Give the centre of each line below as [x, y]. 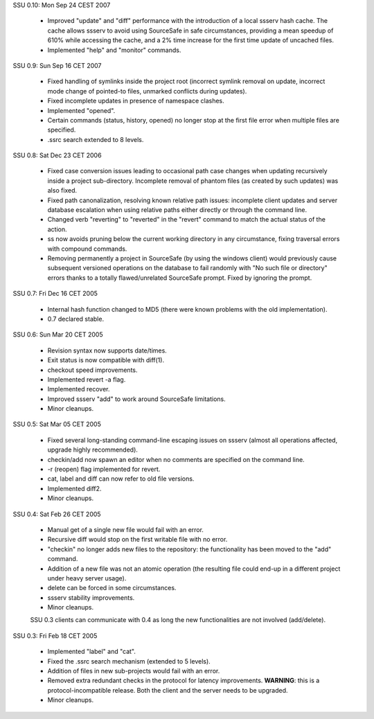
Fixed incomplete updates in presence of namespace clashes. [136, 101]
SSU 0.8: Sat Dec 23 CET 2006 [57, 155]
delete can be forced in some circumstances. [112, 588]
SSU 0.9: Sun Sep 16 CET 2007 [57, 65]
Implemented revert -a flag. [87, 379]
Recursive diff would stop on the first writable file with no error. [137, 540]
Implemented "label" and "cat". [92, 652]
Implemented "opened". [81, 110]
